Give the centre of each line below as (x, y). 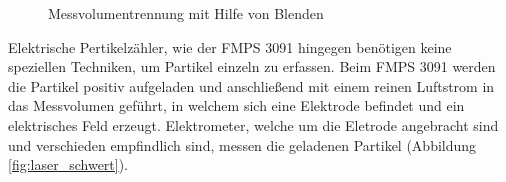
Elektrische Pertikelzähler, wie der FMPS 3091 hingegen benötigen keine (230, 46)
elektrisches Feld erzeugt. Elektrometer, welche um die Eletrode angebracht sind (253, 124)
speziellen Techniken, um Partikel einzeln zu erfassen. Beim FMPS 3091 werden (252, 66)
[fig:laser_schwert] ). (68, 164)
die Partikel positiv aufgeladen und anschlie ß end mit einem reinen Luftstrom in (251, 85)
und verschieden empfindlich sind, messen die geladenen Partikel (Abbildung (242, 144)
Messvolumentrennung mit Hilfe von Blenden (186, 13)
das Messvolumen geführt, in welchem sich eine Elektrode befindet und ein (236, 105)
